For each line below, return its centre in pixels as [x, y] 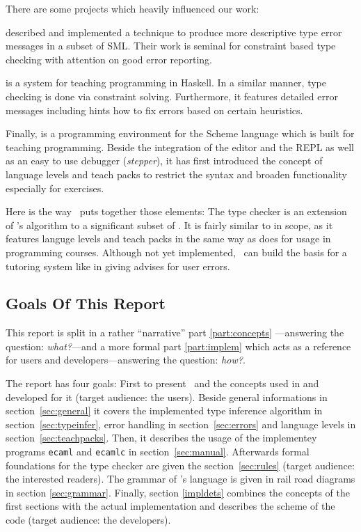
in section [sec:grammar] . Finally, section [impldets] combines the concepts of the [178, 492]
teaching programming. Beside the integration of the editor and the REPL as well [180, 147]
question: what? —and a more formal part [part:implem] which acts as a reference [178, 346]
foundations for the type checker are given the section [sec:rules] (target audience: [180, 465]
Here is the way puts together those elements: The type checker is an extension [176, 211]
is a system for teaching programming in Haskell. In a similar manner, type [166, 83]
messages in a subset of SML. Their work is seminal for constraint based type [171, 46]
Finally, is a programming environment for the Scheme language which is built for [180, 133]
